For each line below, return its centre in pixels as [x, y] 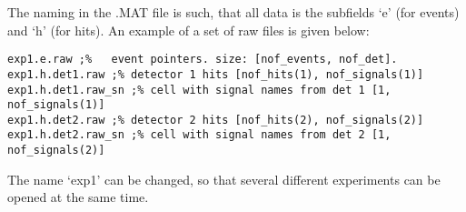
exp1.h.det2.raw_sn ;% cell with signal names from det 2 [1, [199, 135]
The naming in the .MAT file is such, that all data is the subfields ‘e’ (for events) [233, 12]
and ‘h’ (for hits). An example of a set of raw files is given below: [188, 30]
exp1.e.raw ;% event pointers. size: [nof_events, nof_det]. [203, 60]
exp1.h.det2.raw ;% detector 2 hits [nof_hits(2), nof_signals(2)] [216, 120]
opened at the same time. [78, 197]
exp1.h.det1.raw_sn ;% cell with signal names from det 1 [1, [199, 90]
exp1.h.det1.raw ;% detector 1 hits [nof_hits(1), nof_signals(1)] [216, 74]
